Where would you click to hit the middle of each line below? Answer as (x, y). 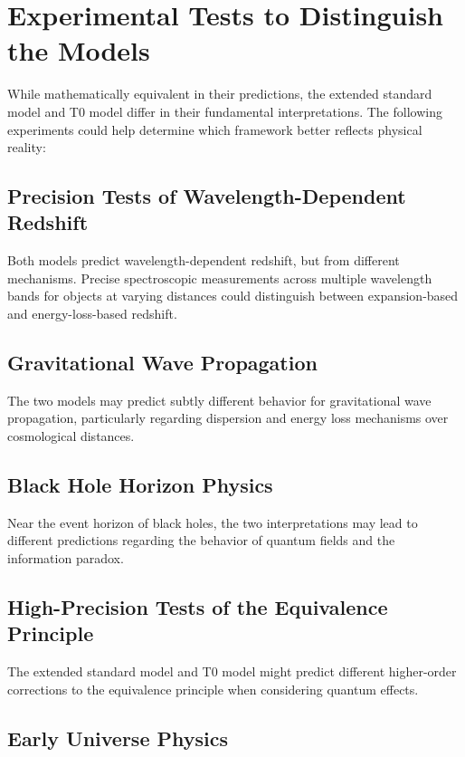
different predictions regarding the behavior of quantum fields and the (201, 540)
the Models (79, 50)
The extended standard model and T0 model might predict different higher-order (232, 671)
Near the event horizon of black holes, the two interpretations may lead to (213, 522)
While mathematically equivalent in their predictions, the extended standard (220, 94)
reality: (27, 147)
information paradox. (66, 558)
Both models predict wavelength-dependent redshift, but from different (204, 260)
